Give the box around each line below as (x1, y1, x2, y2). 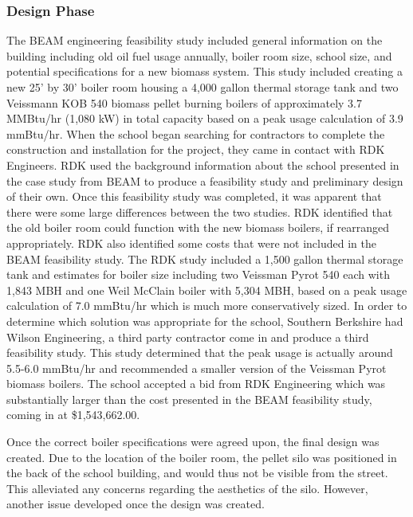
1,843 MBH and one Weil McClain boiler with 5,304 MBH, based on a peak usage (6, 281, 407, 298)
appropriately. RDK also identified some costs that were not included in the (6, 234, 376, 251)
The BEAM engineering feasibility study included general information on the (6, 32, 383, 49)
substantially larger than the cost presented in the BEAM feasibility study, (6, 390, 372, 407)
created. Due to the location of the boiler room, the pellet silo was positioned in (6, 448, 397, 465)
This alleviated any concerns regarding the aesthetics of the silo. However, (6, 480, 368, 496)
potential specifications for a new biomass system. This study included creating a (6, 63, 403, 80)
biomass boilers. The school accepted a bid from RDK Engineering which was (6, 375, 386, 392)
